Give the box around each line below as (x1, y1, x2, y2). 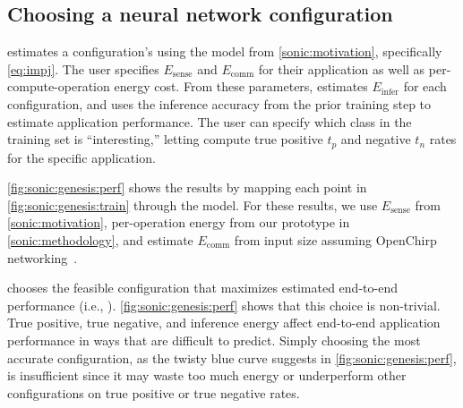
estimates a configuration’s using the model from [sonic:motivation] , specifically (7, 42, 442, 61)
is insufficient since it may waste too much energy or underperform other (7, 366, 407, 385)
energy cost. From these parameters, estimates (114, 77, 368, 96)
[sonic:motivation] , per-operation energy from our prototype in (7, 213, 350, 232)
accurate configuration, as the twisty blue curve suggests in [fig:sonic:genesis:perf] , (7, 348, 457, 367)
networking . (7, 248, 78, 267)
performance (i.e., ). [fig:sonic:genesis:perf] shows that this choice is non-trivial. (7, 295, 441, 314)
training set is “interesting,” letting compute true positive (7, 130, 323, 149)
